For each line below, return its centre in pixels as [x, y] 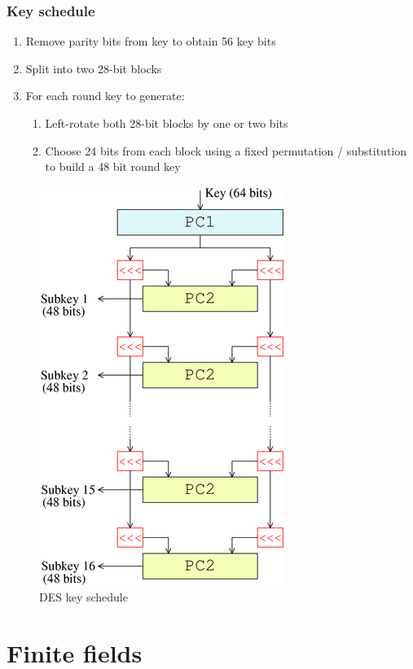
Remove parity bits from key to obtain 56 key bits [151, 41]
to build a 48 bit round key [113, 166]
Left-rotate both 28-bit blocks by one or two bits [167, 123]
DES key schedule [83, 597]
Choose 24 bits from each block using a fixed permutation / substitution [226, 150]
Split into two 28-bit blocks [94, 68]
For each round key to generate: [105, 96]
